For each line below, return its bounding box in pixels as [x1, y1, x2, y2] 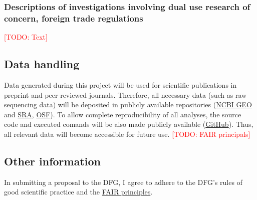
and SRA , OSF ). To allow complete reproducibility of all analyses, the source [4, 109, 241, 119]
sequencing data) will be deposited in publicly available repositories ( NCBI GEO [4, 99, 252, 110]
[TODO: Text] [4, 32, 48, 42]
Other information [4, 153, 101, 168]
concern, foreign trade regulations [4, 12, 143, 24]
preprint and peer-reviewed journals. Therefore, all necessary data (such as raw [4, 89, 247, 100]
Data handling [4, 56, 80, 72]
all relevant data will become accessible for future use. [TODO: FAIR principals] [4, 128, 250, 139]
